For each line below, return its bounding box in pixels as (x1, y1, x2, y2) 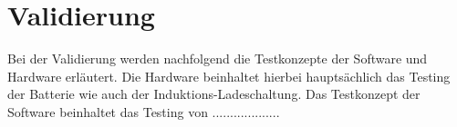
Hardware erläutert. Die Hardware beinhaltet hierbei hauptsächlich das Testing (7, 66, 451, 85)
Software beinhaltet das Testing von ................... (7, 102, 280, 121)
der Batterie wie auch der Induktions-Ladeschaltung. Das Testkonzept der (7, 84, 421, 103)
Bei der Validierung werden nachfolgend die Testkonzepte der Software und (7, 49, 428, 68)
